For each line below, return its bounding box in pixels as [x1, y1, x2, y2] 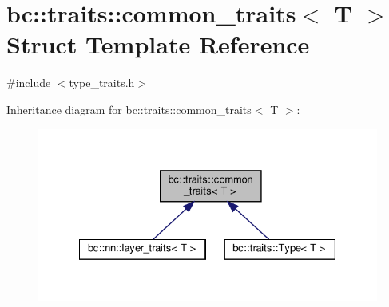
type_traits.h [69, 74, 135, 91]
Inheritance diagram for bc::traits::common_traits [6, 100, 252, 117]
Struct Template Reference [6, 28, 310, 61]
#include [6, 74, 51, 91]
